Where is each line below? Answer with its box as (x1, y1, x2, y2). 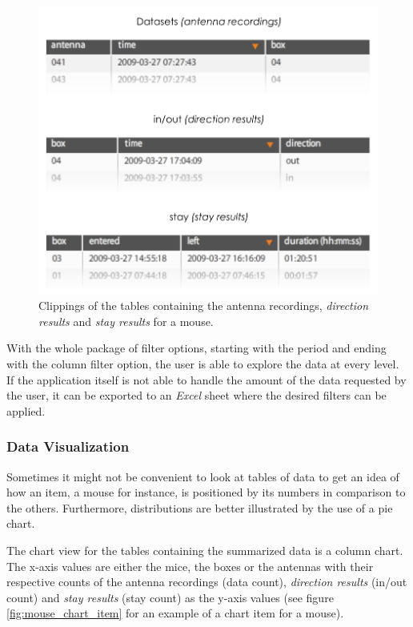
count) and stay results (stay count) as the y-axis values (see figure (6, 589, 334, 605)
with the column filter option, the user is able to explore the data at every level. (6, 356, 399, 372)
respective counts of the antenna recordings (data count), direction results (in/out (6, 573, 407, 590)
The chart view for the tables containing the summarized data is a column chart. (6, 541, 403, 558)
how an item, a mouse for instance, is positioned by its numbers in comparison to (6, 484, 406, 500)
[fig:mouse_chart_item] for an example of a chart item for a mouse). (6, 605, 344, 621)
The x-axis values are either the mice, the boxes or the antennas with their (6, 557, 374, 574)
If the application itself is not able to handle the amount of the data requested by (6, 371, 407, 388)
